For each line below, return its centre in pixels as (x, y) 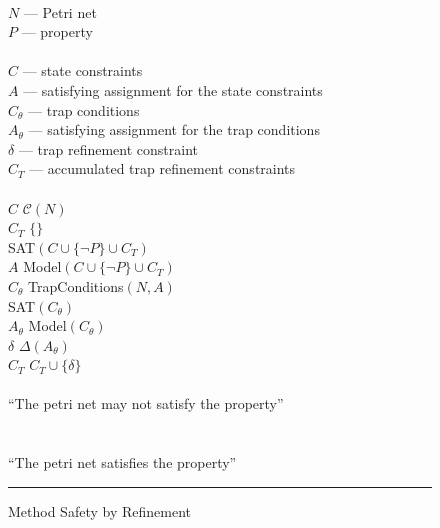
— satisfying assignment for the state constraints (173, 89)
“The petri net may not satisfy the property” (146, 403)
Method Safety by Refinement (99, 510)
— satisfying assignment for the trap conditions (174, 129)
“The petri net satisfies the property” (122, 462)
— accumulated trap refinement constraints (162, 168)
